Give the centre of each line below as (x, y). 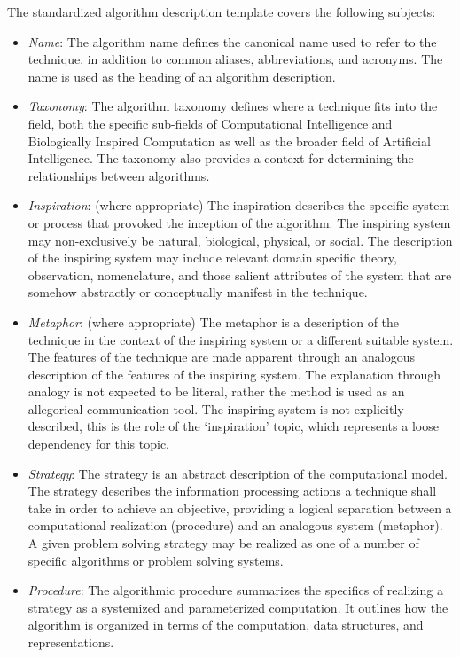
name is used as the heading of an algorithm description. (182, 76)
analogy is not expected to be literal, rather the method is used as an (216, 391)
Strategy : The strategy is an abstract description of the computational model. (238, 473)
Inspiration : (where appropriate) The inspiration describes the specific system (239, 205)
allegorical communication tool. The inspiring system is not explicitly (216, 408)
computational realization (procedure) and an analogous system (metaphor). (235, 525)
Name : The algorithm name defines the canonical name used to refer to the (232, 41)
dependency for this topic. (98, 444)
